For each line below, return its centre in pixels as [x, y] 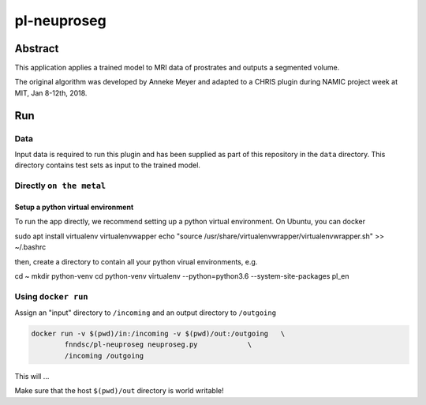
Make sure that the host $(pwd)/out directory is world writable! [119, 391]
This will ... [32, 376]
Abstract [37, 49]
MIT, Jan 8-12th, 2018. [51, 93]
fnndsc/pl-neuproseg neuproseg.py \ [158, 345]
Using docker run [51, 296]
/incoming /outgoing [104, 356]
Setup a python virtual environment [74, 207]
